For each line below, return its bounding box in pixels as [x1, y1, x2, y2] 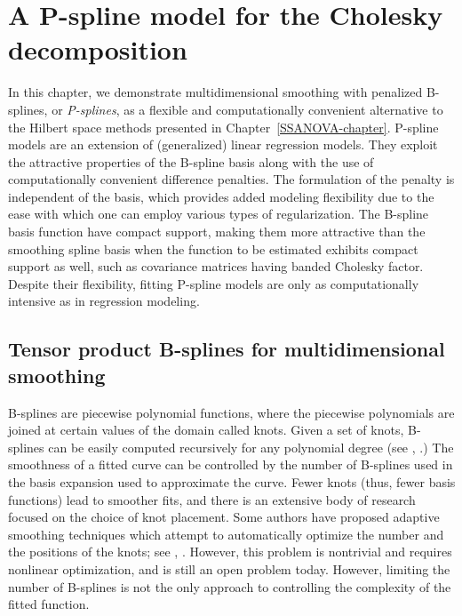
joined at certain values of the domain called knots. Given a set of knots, [8, 420, 404, 439]
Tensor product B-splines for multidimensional [8, 335, 445, 363]
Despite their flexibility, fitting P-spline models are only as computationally [8, 274, 419, 292]
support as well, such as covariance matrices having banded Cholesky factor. [8, 257, 424, 276]
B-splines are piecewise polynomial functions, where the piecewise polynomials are [8, 403, 455, 421]
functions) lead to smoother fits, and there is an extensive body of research [8, 490, 416, 508]
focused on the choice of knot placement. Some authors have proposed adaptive [8, 508, 440, 526]
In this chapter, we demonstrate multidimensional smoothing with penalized [8, 83, 423, 101]
